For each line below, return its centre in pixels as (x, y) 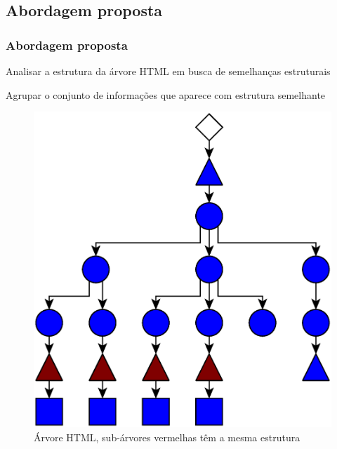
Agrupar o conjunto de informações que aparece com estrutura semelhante (166, 94)
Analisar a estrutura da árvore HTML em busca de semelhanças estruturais (168, 71)
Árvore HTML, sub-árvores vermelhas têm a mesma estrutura (167, 437)
